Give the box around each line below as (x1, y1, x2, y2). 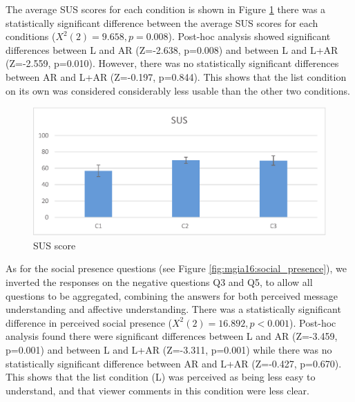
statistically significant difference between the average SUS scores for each (6, 15, 318, 30)
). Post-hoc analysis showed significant (168, 29, 331, 44)
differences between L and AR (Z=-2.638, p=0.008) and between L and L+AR (6, 42, 338, 57)
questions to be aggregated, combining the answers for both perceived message (6, 288, 338, 303)
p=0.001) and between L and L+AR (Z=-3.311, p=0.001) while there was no (6, 343, 332, 356)
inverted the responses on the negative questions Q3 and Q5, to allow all (6, 275, 313, 289)
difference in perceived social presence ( (6, 315, 172, 329)
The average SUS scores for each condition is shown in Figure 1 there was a (6, 2, 326, 16)
